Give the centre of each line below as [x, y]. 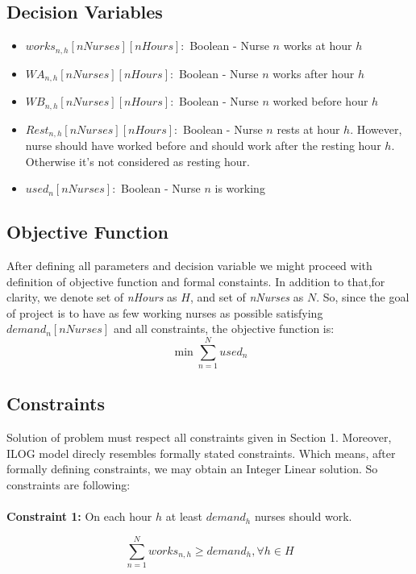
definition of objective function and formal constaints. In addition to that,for [196, 281]
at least [184, 516]
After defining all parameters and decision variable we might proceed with [189, 265]
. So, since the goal [363, 297]
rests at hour [308, 129]
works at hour [318, 46]
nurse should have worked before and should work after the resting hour [203, 146]
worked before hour [320, 101]
